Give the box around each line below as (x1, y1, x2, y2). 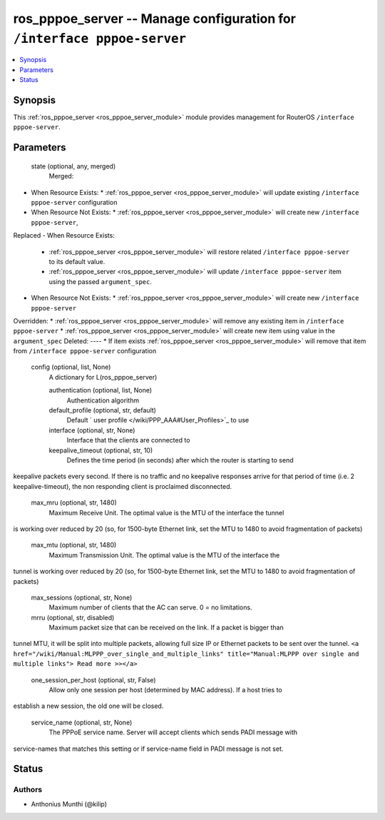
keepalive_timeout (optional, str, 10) (48, 446, 153, 455)
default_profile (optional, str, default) (48, 406, 157, 415)
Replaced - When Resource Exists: (13, 231, 115, 240)
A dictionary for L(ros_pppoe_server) (48, 373, 158, 381)
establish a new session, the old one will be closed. (13, 702, 164, 710)
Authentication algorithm (66, 396, 139, 405)
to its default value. (48, 257, 106, 265)
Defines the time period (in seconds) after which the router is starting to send (66, 455, 294, 464)
